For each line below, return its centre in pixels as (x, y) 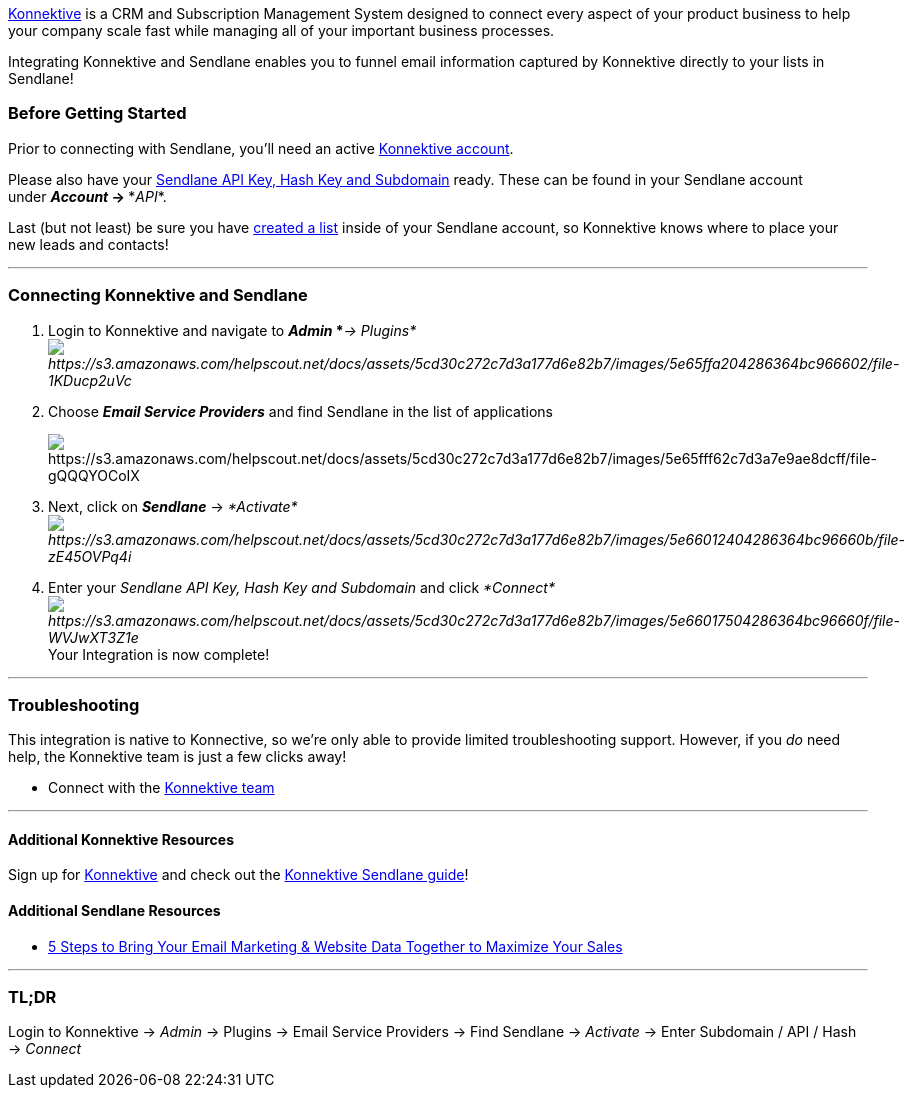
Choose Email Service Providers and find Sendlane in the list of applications (300, 411)
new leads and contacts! (88, 244)
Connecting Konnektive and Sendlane (158, 295)
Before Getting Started (97, 113)
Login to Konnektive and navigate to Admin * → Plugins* (232, 330)
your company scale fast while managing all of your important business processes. (281, 30)
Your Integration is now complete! (159, 654)
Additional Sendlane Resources (114, 911)
